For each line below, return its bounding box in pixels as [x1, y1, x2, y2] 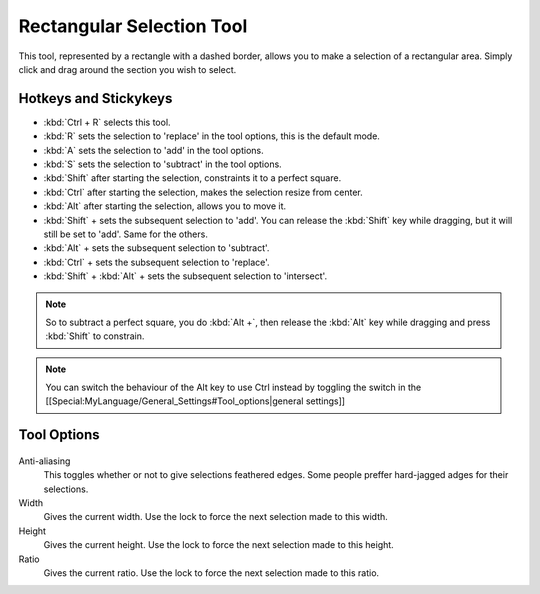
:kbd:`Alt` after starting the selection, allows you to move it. [43, 200, 287, 212]
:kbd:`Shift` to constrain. [45, 330, 145, 342]
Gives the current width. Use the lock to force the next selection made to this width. [43, 511, 389, 523]
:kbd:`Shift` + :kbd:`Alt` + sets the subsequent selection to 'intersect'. [43, 270, 328, 282]
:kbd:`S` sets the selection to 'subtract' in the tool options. [43, 158, 282, 170]
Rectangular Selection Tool [18, 15, 248, 37]
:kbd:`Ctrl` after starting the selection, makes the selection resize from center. [43, 186, 364, 198]
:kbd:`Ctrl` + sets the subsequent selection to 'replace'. [43, 256, 270, 268]
